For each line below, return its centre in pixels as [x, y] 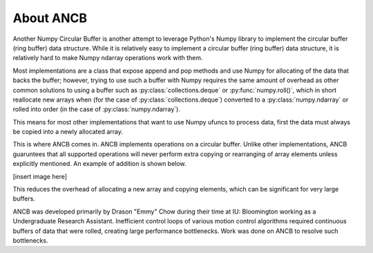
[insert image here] [40, 176]
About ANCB [50, 18]
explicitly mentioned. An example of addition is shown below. [99, 164]
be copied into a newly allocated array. [68, 132]
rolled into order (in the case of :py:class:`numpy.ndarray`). [97, 109]
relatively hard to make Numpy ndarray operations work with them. [108, 58]
